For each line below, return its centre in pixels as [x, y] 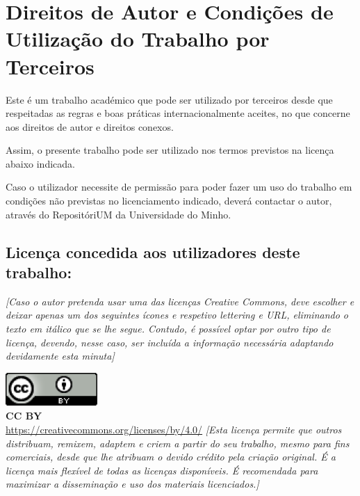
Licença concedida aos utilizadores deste [153, 251]
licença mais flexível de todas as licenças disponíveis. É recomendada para [162, 470]
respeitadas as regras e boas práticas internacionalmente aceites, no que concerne [178, 113]
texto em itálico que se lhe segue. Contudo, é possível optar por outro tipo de [168, 329]
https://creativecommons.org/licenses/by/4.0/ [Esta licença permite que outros [174, 429]
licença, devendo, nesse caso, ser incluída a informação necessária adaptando [170, 342]
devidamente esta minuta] [60, 356]
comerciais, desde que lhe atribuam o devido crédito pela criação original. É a [171, 457]
